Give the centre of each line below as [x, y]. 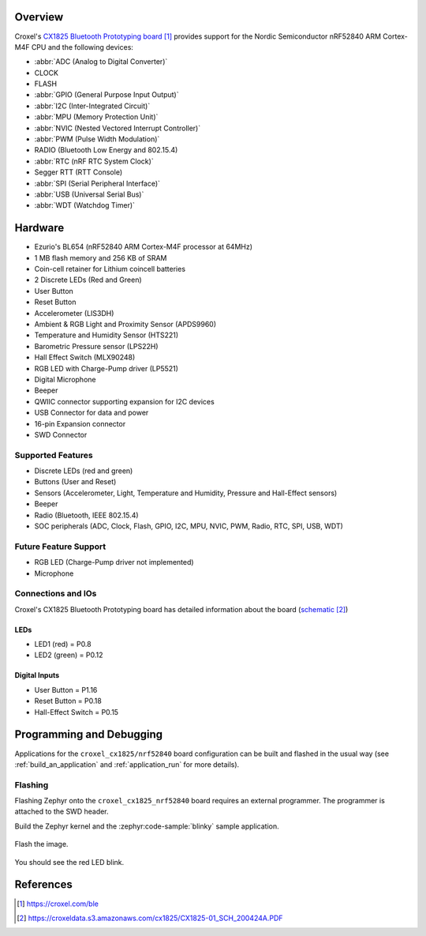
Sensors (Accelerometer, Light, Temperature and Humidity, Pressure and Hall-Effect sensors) [186, 493]
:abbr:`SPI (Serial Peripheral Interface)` [97, 183]
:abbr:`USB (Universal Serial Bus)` [89, 194]
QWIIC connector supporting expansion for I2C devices [124, 401]
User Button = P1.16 [66, 690]
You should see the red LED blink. [69, 862]
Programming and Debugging [89, 735]
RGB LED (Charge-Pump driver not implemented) [114, 562]
